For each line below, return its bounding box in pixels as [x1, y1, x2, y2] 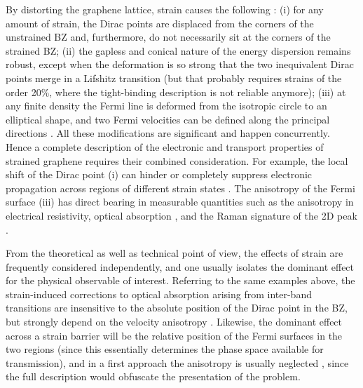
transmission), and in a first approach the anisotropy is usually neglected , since [6, 355, 349, 370]
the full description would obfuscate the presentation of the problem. [6, 369, 301, 384]
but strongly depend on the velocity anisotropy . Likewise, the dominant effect [6, 314, 343, 329]
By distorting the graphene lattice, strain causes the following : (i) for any [6, 2, 324, 16]
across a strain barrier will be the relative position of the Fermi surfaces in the [6, 328, 343, 342]
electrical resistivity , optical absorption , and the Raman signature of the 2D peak [6, 208, 357, 222]
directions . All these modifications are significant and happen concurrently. [6, 126, 330, 140]
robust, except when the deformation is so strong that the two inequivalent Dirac [6, 57, 354, 72]
